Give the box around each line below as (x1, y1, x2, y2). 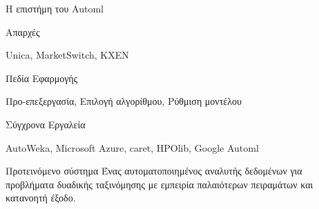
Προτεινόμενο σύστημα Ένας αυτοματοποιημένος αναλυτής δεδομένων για (6, 163, 302, 178)
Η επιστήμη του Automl (6, 1, 104, 15)
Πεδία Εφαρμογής (6, 70, 78, 85)
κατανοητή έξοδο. (6, 190, 76, 205)
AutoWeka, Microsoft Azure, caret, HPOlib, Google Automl (6, 140, 259, 155)
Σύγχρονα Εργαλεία (6, 117, 86, 131)
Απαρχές (6, 24, 40, 39)
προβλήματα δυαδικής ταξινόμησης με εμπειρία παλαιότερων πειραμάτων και (6, 177, 313, 191)
